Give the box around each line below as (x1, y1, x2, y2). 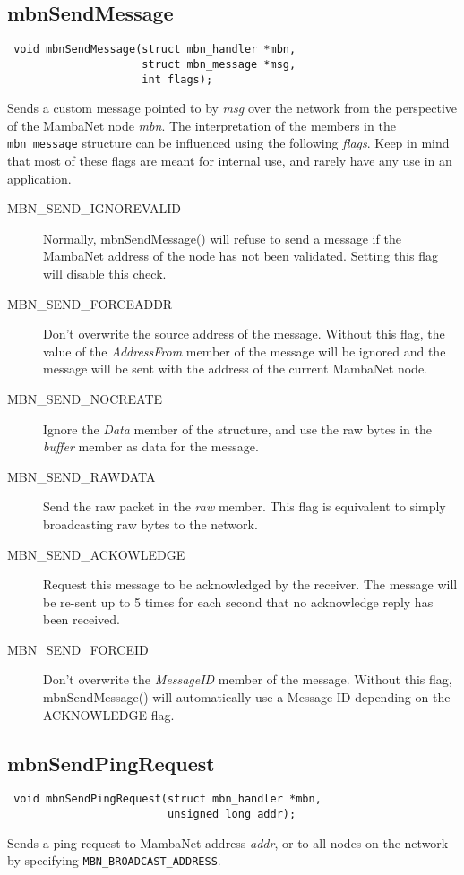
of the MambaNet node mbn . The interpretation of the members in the (7, 116, 396, 134)
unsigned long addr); (167, 808, 296, 821)
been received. (43, 610, 120, 629)
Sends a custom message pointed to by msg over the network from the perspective (7, 99, 458, 117)
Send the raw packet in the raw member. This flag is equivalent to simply (43, 497, 446, 516)
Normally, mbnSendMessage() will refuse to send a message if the (43, 228, 401, 247)
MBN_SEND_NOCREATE (7, 389, 163, 407)
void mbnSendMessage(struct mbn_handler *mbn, (13, 43, 296, 56)
